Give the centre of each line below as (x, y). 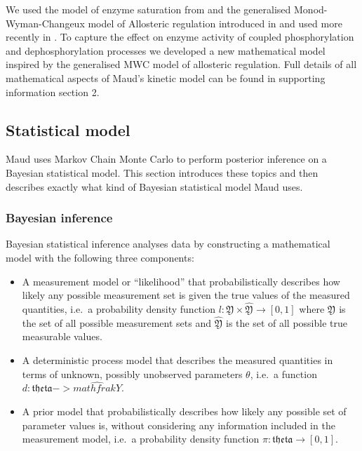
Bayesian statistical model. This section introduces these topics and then (162, 172)
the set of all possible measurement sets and (116, 322)
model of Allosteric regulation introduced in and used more (215, 23)
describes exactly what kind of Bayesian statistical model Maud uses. (154, 186)
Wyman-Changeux (45, 23)
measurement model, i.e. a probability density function (141, 439)
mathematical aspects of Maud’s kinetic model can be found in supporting (166, 78)
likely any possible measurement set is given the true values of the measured (186, 295)
